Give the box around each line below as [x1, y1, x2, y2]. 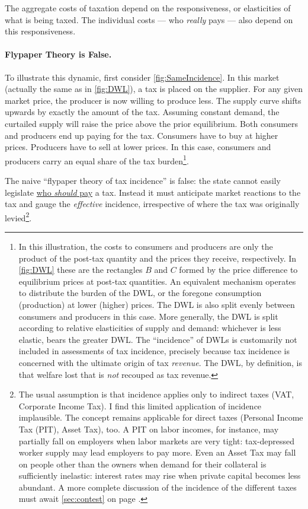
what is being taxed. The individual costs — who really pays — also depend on [5, 13, 293, 26]
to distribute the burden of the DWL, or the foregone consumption [18, 287, 262, 299]
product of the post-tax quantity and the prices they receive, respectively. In [18, 252, 297, 264]
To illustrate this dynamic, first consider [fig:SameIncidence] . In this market [5, 71, 280, 83]
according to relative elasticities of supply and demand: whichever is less [18, 322, 281, 334]
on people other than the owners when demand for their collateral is [18, 457, 267, 470]
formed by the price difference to [179, 263, 298, 276]
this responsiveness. [5, 25, 76, 37]
